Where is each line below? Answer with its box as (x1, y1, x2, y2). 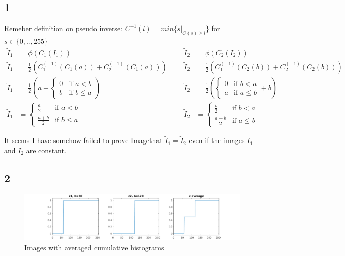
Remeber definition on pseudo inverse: (4, 23, 122, 34)
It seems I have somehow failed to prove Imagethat (4, 135, 163, 146)
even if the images (189, 135, 245, 146)
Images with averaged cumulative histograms (24, 242, 164, 252)
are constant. (26, 145, 67, 155)
